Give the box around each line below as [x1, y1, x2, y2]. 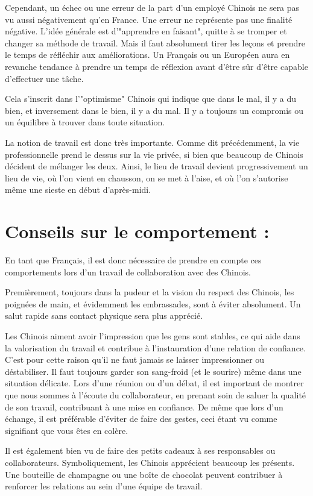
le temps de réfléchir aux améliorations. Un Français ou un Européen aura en [5, 48, 290, 61]
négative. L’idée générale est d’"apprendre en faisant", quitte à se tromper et [5, 25, 287, 37]
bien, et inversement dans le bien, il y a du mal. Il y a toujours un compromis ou [5, 104, 304, 116]
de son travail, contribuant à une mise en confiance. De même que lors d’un [5, 400, 283, 413]
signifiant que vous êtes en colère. [5, 424, 128, 436]
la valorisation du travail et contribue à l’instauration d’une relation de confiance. [5, 341, 306, 354]
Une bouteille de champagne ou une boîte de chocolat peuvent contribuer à [5, 468, 283, 480]
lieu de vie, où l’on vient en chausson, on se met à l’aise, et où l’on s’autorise [5, 171, 288, 184]
